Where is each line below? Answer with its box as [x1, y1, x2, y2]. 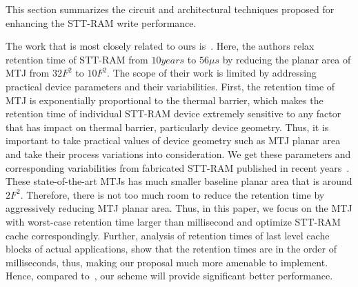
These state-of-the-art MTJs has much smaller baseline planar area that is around [6, 174, 352, 188]
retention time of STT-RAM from [6, 52, 148, 66]
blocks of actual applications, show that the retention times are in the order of [6, 241, 337, 256]
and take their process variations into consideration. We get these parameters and [6, 146, 351, 161]
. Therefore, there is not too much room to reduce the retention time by [20, 187, 325, 201]
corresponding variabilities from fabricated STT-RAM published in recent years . [6, 160, 350, 175]
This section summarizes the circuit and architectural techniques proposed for [6, 2, 335, 16]
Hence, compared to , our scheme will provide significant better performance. [6, 268, 333, 283]
